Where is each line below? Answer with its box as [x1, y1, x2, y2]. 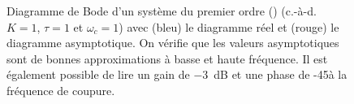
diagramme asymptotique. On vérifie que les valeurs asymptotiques [6, 34, 339, 51]
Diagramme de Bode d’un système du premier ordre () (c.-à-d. [6, 2, 317, 19]
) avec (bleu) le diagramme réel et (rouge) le [119, 18, 339, 35]
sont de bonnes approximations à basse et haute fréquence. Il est [6, 50, 328, 67]
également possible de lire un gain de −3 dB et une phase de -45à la [6, 66, 348, 83]
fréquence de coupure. [6, 81, 115, 98]
